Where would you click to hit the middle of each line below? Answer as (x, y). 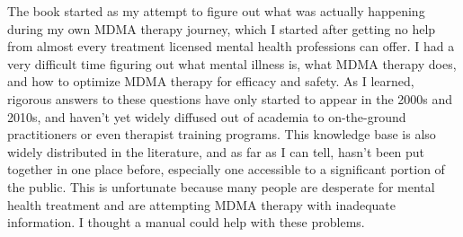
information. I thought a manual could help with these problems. (186, 222)
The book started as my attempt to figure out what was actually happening (216, 11)
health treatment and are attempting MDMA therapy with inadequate (202, 204)
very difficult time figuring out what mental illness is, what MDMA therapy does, (232, 63)
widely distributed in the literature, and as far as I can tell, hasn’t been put (216, 151)
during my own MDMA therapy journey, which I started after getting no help (222, 28)
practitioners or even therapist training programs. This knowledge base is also (222, 134)
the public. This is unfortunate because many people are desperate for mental (221, 186)
